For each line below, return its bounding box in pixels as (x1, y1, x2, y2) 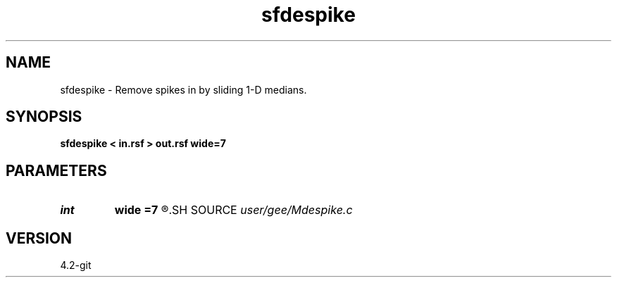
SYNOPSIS (6, 108, 82, 126)
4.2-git (60, 259, 92, 272)
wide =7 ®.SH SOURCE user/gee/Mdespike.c (114, 203, 353, 218)
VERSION (6, 229, 73, 247)
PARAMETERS (6, 161, 107, 180)
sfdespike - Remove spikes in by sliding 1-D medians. (60, 83, 307, 96)
